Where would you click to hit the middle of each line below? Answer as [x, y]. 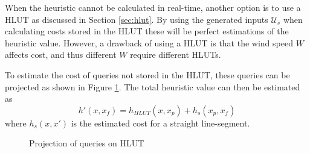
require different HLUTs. [176, 55]
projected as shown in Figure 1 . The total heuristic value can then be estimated [153, 86]
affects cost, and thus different [61, 55]
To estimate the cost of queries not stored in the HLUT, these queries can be [147, 74]
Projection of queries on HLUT [87, 143]
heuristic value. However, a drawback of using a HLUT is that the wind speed [149, 42]
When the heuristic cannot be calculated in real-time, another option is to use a [153, 7]
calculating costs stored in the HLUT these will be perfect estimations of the [147, 31]
